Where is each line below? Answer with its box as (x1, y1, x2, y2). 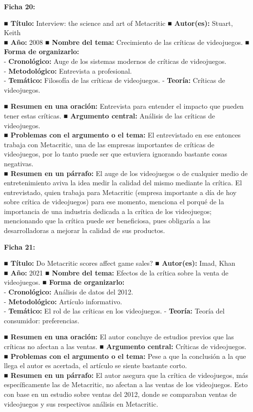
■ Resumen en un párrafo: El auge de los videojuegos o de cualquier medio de (4, 168, 248, 178)
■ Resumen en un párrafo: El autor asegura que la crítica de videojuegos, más (4, 370, 249, 380)
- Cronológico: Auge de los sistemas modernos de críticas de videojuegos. (4, 56, 227, 66)
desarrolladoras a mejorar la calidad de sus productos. (4, 225, 165, 235)
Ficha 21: (4, 241, 36, 252)
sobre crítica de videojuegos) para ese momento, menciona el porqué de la (4, 196, 224, 207)
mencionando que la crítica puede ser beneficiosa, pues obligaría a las (4, 216, 211, 226)
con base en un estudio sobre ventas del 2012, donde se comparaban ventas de (4, 389, 237, 399)
